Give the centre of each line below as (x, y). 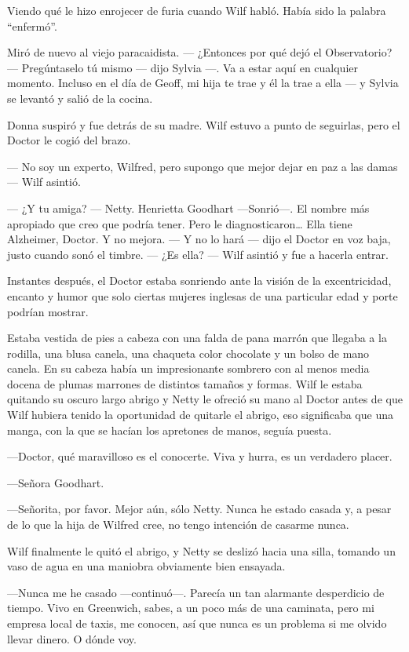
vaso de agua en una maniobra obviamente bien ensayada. (146, 566)
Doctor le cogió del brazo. (69, 140)
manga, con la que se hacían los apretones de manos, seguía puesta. (170, 430)
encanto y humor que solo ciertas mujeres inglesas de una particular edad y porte (203, 295)
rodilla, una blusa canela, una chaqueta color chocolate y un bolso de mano (188, 353)
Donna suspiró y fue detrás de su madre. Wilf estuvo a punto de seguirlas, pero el (204, 124)
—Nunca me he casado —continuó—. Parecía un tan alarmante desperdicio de (196, 592)
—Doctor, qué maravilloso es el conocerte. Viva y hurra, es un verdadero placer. (200, 456)
